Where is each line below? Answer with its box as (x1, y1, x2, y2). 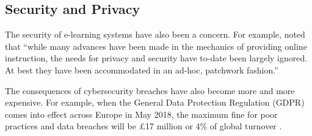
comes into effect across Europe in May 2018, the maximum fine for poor (5, 107, 278, 120)
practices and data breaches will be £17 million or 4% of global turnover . (5, 120, 282, 132)
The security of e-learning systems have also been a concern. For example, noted (5, 28, 305, 41)
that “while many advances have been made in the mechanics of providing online (5, 39, 307, 52)
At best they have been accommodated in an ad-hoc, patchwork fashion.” (5, 63, 278, 76)
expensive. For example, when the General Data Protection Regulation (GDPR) (5, 96, 305, 109)
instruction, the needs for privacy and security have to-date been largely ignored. (5, 52, 308, 64)
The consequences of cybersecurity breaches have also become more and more (5, 84, 295, 97)
